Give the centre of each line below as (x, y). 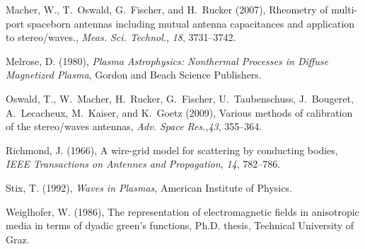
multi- (344, 9)
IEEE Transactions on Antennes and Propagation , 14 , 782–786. (143, 164)
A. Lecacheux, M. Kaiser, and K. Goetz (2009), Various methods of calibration (179, 112)
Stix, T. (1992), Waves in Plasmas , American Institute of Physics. (149, 187)
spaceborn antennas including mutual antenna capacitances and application (191, 23)
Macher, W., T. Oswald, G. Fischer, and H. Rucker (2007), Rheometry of (167, 9)
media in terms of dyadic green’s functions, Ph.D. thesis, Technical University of (180, 225)
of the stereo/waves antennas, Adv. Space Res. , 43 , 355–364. (134, 126)
